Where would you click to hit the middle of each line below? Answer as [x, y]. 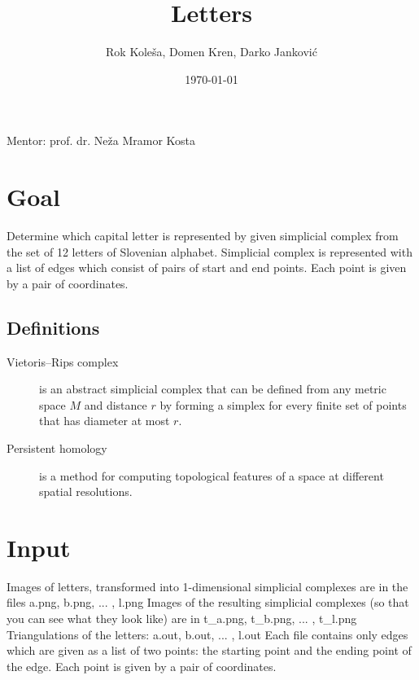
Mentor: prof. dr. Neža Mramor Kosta [101, 140]
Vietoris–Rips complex [63, 361]
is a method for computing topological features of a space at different [212, 475]
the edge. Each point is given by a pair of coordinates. [142, 666]
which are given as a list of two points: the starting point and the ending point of [209, 650]
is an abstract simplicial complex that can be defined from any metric [213, 389]
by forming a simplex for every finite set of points [283, 404]
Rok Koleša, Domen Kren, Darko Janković [212, 52]
